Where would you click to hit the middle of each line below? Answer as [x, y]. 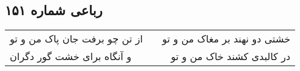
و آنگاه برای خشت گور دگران [71, 56]
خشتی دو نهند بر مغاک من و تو [226, 39]
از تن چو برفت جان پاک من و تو [76, 39]
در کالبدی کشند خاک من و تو [231, 56]
